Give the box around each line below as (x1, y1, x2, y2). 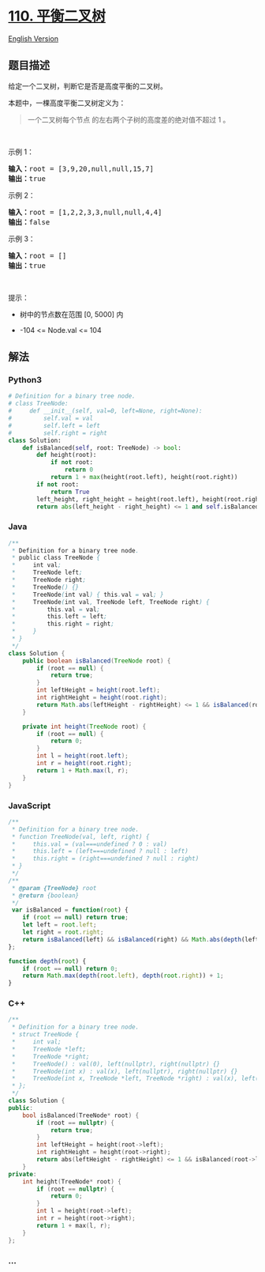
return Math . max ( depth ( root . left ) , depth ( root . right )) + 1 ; (22, 972, 224, 980)
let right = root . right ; (22, 928, 104, 937)
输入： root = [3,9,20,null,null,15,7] (8, 164, 154, 173)
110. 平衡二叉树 (8, 7, 106, 25)
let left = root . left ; (22, 921, 97, 929)
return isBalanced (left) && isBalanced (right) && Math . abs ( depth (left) (22, 935, 263, 943)
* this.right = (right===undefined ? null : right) (11, 855, 200, 862)
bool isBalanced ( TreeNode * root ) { (22, 1112, 140, 1119)
